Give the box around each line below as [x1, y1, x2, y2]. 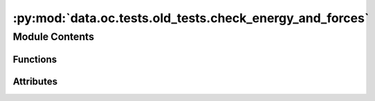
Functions [12, 53, 57, 65]
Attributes [12, 75, 58, 87]
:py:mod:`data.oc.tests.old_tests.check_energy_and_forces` [12, 10, 369, 26]
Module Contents [12, 30, 95, 43]
